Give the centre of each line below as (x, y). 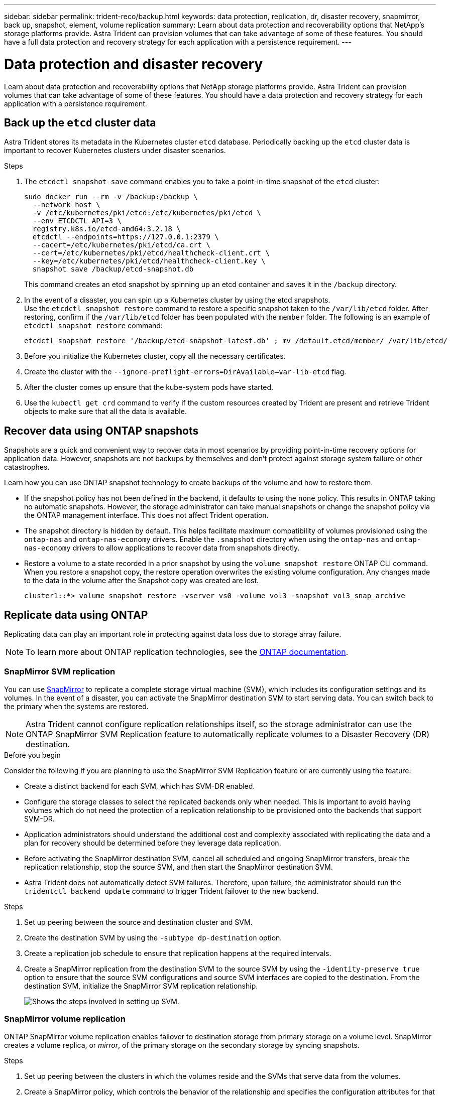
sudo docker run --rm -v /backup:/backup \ (111, 197)
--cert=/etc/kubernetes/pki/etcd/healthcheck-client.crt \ (151, 253)
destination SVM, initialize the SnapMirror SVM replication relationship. (141, 986)
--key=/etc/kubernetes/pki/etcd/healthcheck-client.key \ (149, 261)
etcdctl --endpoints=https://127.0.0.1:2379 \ (126, 237)
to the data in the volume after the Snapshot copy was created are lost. (142, 581)
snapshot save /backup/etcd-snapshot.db (113, 269)
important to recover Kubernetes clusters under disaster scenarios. (115, 151)
